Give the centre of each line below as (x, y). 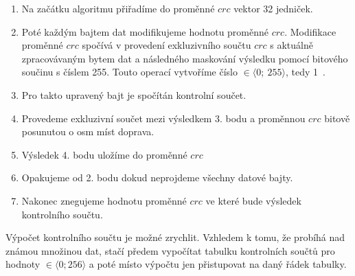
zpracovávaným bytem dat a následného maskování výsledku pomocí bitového (185, 58)
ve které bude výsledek (253, 200)
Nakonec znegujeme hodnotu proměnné (104, 200)
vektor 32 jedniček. (273, 8)
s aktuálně (291, 45)
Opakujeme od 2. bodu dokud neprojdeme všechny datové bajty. (157, 177)
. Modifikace (310, 31)
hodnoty (23, 264)
